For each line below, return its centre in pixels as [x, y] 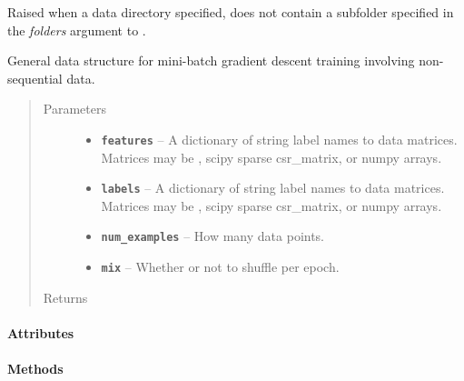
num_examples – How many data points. [213, 236]
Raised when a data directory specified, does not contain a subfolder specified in [231, 12]
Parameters [74, 109]
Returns [65, 297]
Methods [35, 369]
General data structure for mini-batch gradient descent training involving [211, 60]
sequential [35, 78]
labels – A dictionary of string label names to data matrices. [273, 188]
